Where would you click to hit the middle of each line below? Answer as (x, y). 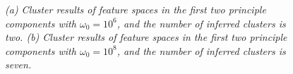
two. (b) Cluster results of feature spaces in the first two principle (146, 37)
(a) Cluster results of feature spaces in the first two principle (136, 9)
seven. (18, 64)
